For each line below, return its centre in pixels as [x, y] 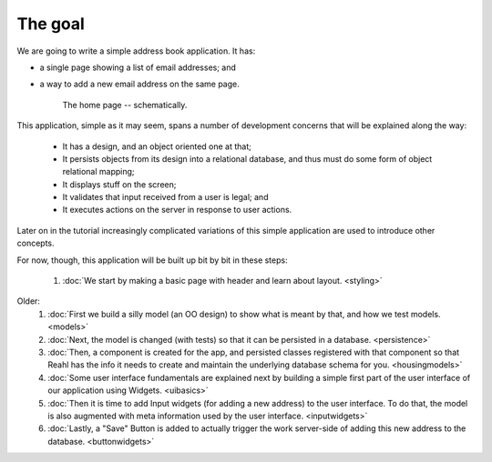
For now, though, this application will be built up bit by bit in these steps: [152, 260]
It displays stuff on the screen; [119, 184]
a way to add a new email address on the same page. [140, 84]
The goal [51, 24]
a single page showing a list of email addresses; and [138, 67]
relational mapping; [99, 172]
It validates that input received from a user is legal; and [165, 197]
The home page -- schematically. [125, 105]
